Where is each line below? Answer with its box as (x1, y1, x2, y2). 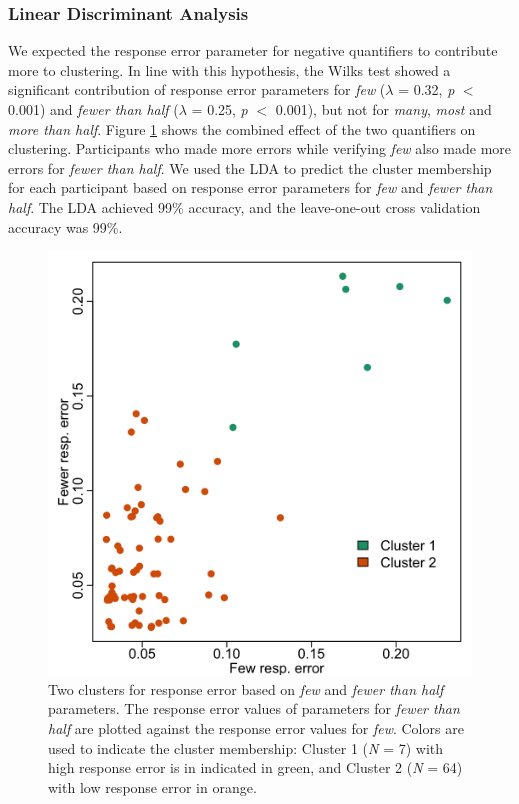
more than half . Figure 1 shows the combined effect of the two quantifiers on (8, 118, 476, 139)
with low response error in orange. (48, 776, 257, 797)
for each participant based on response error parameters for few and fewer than (8, 177, 493, 198)
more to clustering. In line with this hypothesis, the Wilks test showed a (8, 59, 451, 80)
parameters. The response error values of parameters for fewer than (48, 698, 460, 719)
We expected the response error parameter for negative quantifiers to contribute (8, 40, 498, 61)
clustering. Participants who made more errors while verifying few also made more (8, 138, 512, 159)
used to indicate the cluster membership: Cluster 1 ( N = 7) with (48, 737, 444, 758)
